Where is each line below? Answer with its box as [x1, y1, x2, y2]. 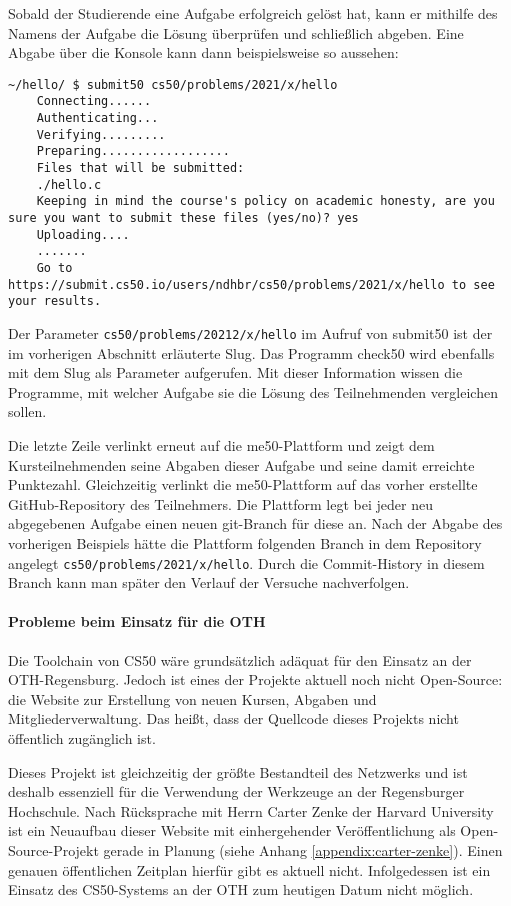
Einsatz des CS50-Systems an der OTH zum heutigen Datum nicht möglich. [8, 879, 474, 900]
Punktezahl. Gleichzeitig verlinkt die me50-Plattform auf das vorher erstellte [8, 474, 478, 495]
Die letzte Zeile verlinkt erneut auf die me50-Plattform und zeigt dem [8, 435, 435, 455]
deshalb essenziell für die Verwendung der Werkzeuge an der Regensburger [8, 781, 465, 802]
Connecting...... [36, 94, 152, 109]
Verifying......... [36, 127, 166, 142]
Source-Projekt [8, 839, 99, 860]
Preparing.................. [36, 144, 230, 159]
